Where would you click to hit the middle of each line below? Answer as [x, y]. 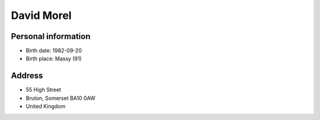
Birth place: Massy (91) [54, 59]
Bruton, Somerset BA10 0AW [61, 98]
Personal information [51, 36]
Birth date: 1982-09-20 [54, 51]
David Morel [41, 15]
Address [27, 76]
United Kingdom [46, 106]
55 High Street [44, 90]
